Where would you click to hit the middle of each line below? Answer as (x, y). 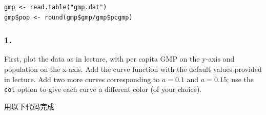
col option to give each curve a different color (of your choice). (103, 89)
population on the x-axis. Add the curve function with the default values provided (133, 69)
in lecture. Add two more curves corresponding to (82, 79)
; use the (240, 79)
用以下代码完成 (29, 106)
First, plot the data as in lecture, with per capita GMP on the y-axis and (119, 59)
